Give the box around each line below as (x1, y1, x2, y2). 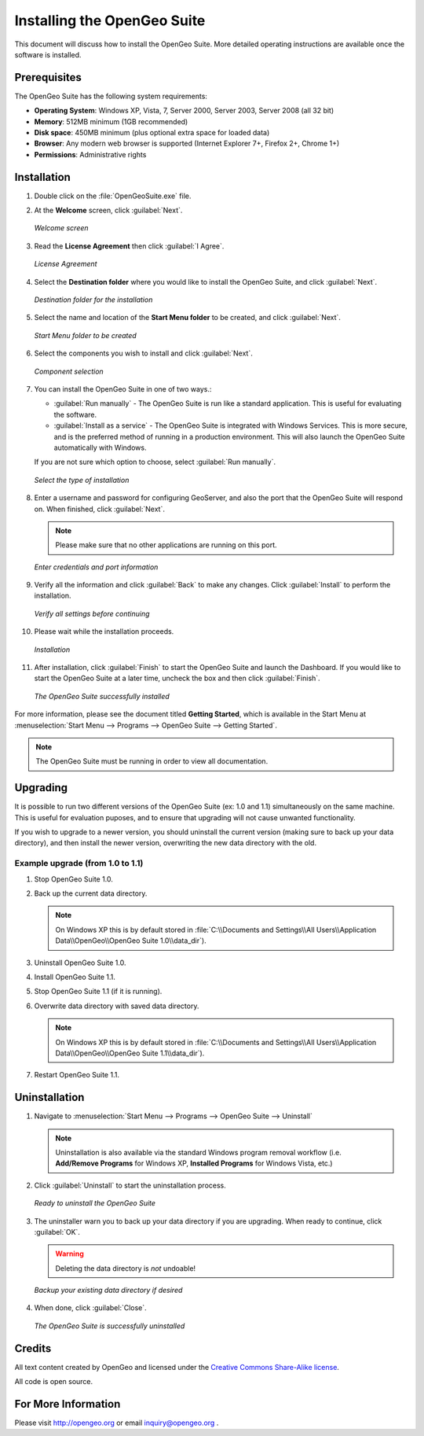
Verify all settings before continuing (34, 609, 150, 618)
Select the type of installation (34, 475, 130, 484)
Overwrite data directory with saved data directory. (34, 1001, 199, 1011)
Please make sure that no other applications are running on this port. (55, 540, 278, 550)
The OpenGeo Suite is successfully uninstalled (34, 1321, 185, 1331)
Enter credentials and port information (34, 562, 159, 572)
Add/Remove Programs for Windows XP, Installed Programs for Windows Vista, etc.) (55, 1158, 333, 1168)
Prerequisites (14, 71, 82, 84)
